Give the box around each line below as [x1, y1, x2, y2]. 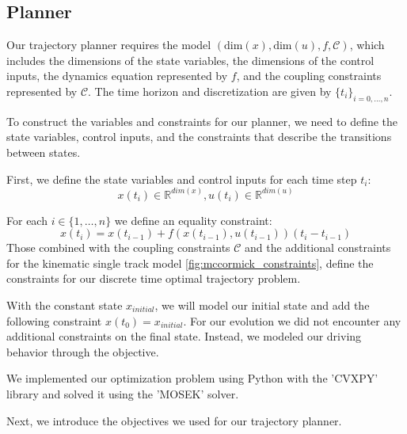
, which [349, 36, 385, 53]
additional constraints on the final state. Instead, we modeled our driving [6, 328, 362, 345]
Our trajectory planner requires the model [6, 36, 211, 53]
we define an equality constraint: [114, 211, 272, 228]
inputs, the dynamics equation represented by [6, 67, 228, 84]
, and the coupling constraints [236, 67, 382, 84]
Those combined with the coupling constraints [6, 239, 230, 256]
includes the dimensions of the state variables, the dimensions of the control [6, 51, 375, 68]
